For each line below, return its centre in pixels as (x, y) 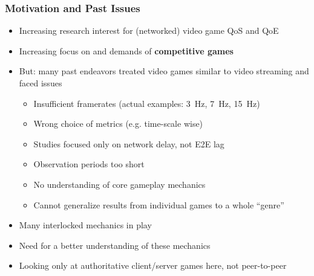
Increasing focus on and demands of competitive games (126, 50)
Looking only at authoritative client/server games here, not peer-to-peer (153, 265)
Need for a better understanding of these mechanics (115, 245)
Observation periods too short (89, 164)
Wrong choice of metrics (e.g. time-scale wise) (118, 124)
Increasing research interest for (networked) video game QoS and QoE (149, 30)
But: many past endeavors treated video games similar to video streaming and (164, 71)
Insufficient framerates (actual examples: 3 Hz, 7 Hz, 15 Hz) (147, 103)
